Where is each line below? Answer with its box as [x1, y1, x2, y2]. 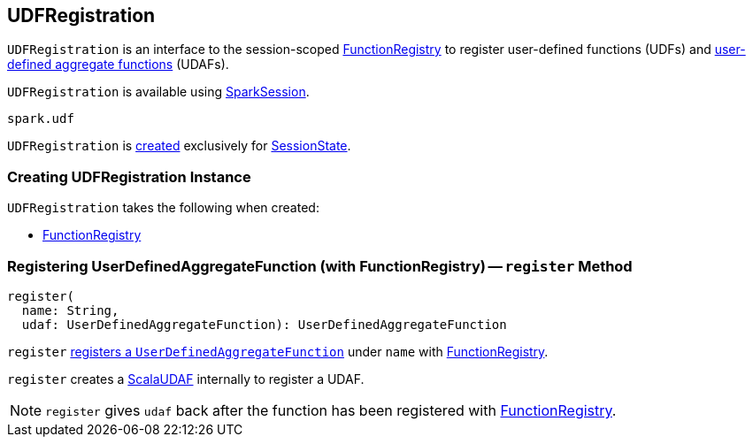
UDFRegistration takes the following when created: [7, 200, 319, 216]
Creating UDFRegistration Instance [7, 167, 251, 186]
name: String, [21, 302, 119, 318]
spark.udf [7, 111, 74, 126]
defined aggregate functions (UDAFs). [7, 57, 229, 73]
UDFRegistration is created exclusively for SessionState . [7, 138, 351, 154]
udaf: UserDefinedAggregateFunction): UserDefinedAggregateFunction [21, 317, 507, 332]
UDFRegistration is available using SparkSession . [7, 84, 310, 100]
